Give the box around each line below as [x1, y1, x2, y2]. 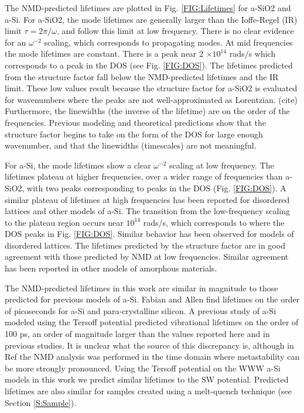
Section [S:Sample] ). [5, 396, 77, 408]
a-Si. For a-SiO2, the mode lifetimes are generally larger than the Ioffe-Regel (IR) [5, 13, 298, 25]
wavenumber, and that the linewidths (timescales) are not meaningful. [5, 139, 257, 152]
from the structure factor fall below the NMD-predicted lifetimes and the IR [5, 70, 279, 82]
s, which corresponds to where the [162, 216, 285, 228]
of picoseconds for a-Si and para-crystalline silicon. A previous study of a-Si [5, 304, 276, 316]
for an [5, 36, 26, 48]
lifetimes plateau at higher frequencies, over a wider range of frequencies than [5, 170, 283, 183]
